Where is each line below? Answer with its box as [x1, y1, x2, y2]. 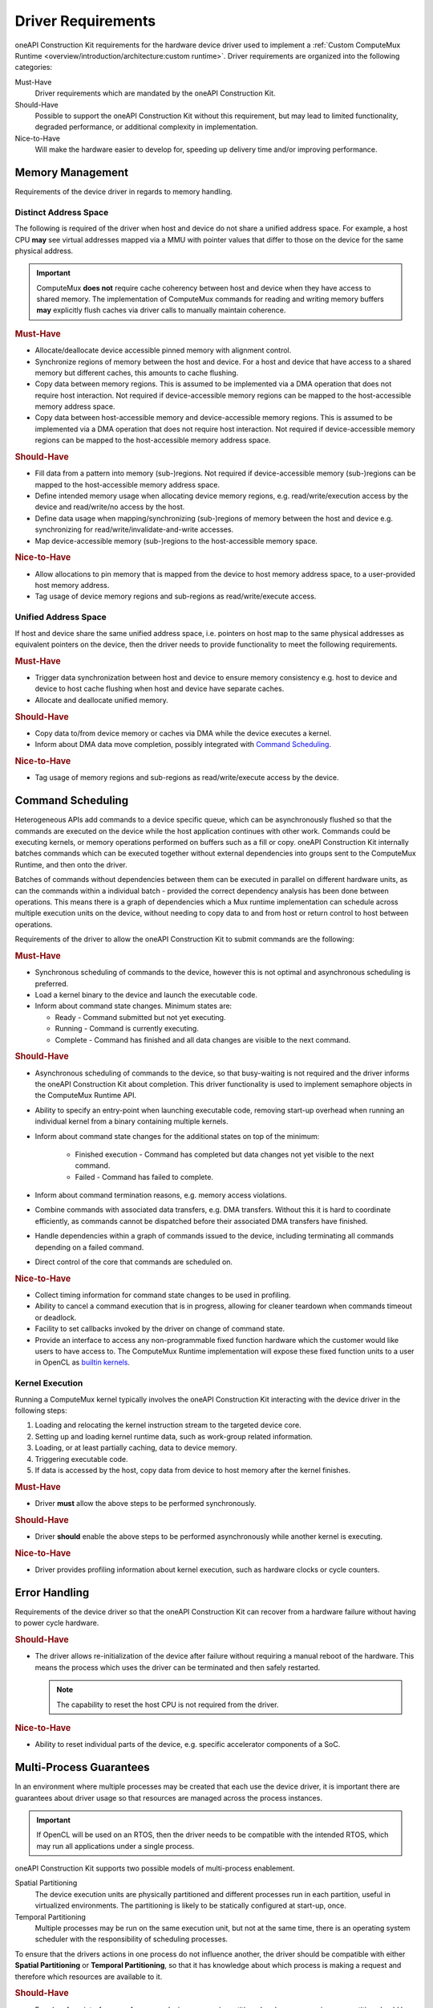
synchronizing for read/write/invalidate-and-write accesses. [34, 524, 234, 534]
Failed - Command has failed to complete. [75, 1172, 214, 1182]
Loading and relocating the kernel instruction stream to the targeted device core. [34, 1420, 301, 1430]
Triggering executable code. [34, 1454, 128, 1463]
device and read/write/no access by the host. [34, 502, 185, 512]
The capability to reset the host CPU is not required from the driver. [56, 1700, 279, 1709]
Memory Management [14, 165, 128, 179]
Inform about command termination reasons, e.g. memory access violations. [34, 1190, 287, 1200]
